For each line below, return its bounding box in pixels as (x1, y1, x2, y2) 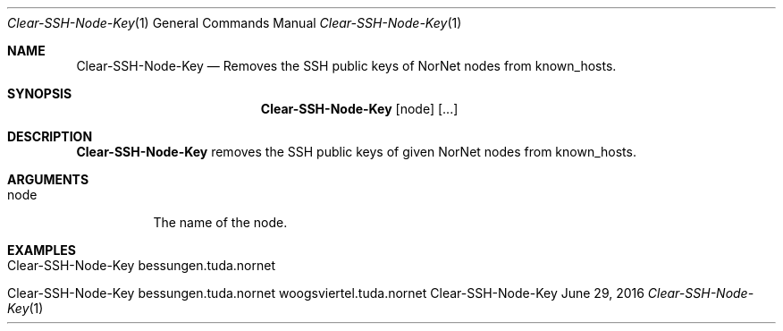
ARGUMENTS (7, 172, 89, 187)
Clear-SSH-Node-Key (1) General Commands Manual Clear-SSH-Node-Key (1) (7, 15, 462, 30)
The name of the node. (153, 215, 288, 230)
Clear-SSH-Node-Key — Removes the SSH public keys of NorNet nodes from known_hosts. (76, 58, 617, 73)
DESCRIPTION (7, 129, 93, 144)
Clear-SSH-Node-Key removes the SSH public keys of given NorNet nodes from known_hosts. (76, 144, 636, 159)
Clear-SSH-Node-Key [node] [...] (260, 101, 459, 116)
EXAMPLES (7, 242, 76, 258)
